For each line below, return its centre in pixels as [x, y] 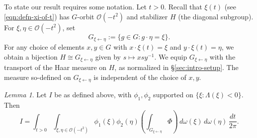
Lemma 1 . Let [25, 95]
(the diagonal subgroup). [216, 16]
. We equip [171, 56]
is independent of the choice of [140, 77]
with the [222, 56]
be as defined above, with [93, 95]
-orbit [86, 16]
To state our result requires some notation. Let [75, 6]
